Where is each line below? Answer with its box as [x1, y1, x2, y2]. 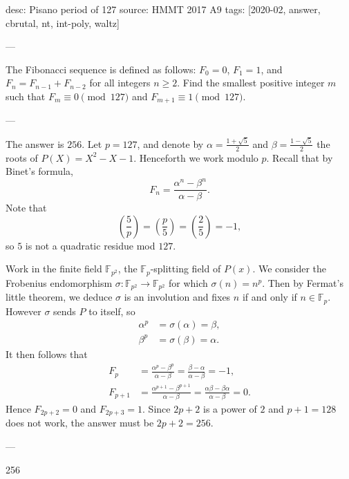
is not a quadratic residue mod [25, 238, 155, 252]
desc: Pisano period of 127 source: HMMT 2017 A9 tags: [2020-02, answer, [6, 2, 321, 16]
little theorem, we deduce [6, 290, 113, 304]
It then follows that [6, 347, 88, 361]
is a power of [202, 402, 257, 416]
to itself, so [88, 303, 135, 318]
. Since [142, 402, 171, 416]
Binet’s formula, [6, 164, 73, 178]
